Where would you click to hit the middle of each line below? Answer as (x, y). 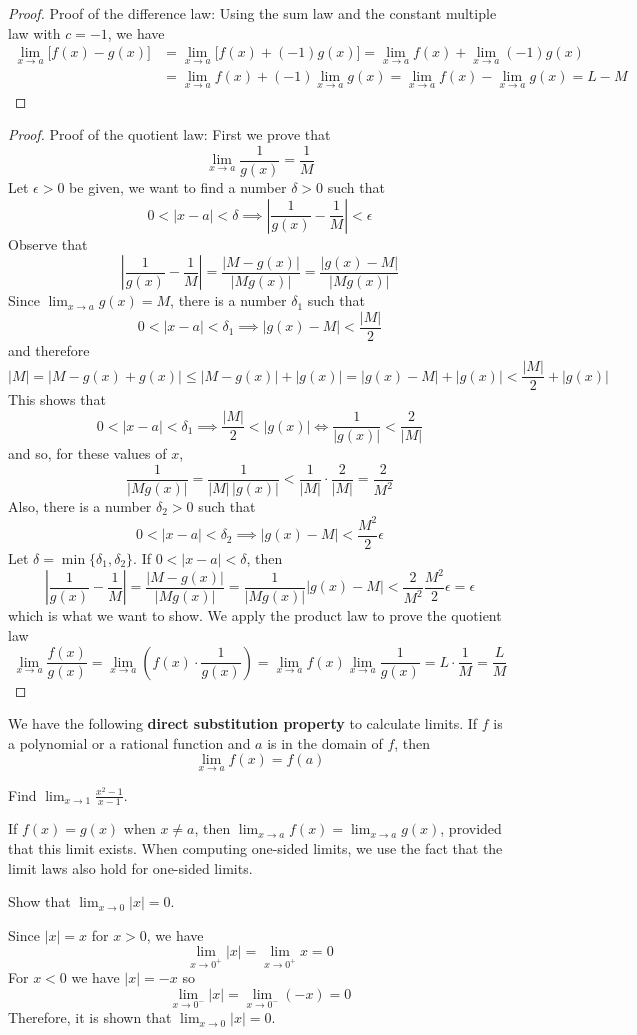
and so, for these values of (87, 453)
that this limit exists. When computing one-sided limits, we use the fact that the (255, 848)
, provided (471, 828)
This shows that (57, 399)
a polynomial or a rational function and (129, 742)
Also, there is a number (80, 505)
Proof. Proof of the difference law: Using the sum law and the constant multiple (252, 13)
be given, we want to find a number (178, 186)
